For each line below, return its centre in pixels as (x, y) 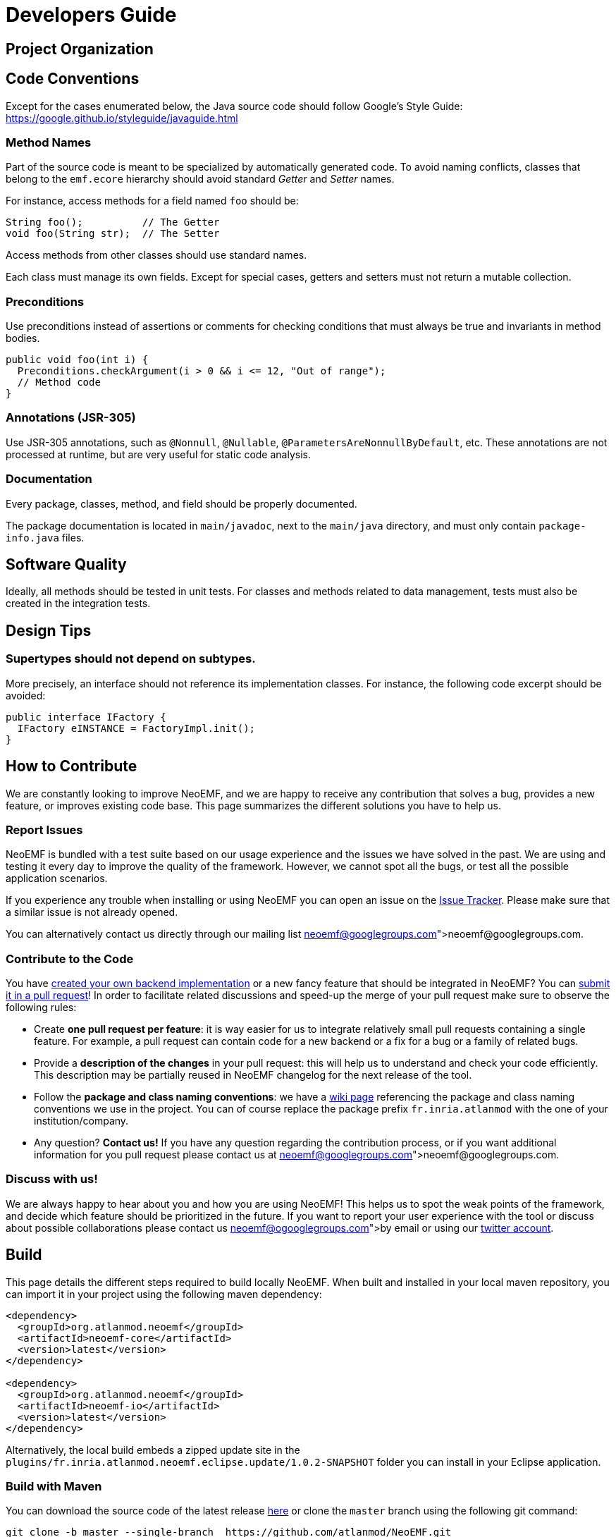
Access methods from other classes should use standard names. (156, 255)
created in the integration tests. (78, 604)
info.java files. (45, 537)
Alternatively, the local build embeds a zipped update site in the (153, 1450)
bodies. (23, 338)
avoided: (26, 695)
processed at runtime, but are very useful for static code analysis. (158, 454)
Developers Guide (91, 15)
